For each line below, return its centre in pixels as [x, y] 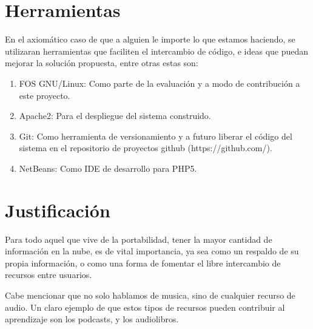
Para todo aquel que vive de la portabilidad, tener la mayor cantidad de [139, 239]
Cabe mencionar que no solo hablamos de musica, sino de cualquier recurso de [150, 295]
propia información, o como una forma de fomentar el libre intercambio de [143, 263]
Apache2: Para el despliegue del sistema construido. [115, 116]
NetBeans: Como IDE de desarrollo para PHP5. [108, 168]
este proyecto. [45, 95]
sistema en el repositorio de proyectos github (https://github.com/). [146, 148]
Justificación [58, 210]
